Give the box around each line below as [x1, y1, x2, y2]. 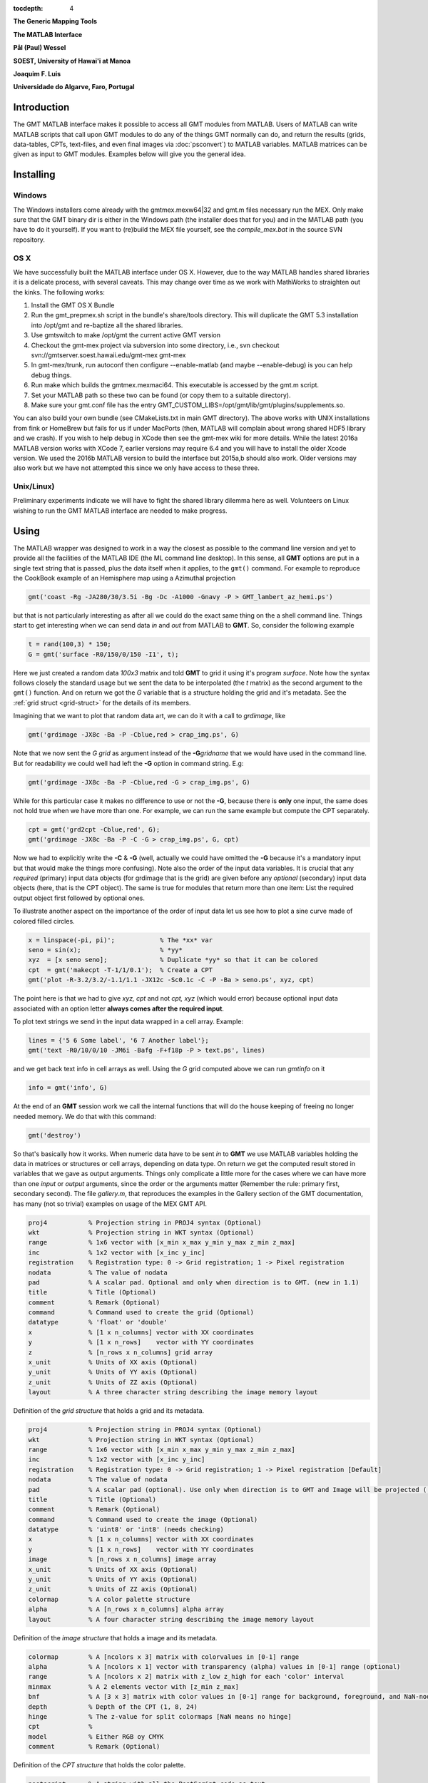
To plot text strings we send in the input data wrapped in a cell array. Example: [13, 1017, 244, 1026]
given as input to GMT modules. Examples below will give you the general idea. [13, 150, 246, 158]
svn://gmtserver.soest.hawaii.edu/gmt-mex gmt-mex [31, 351, 186, 359]
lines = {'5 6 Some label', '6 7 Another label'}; [28, 1036, 210, 1044]
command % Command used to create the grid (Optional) [28, 1309, 255, 1317]
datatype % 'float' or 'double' [28, 1318, 168, 1327]
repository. [13, 235, 46, 244]
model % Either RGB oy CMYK [28, 1732, 164, 1740]
